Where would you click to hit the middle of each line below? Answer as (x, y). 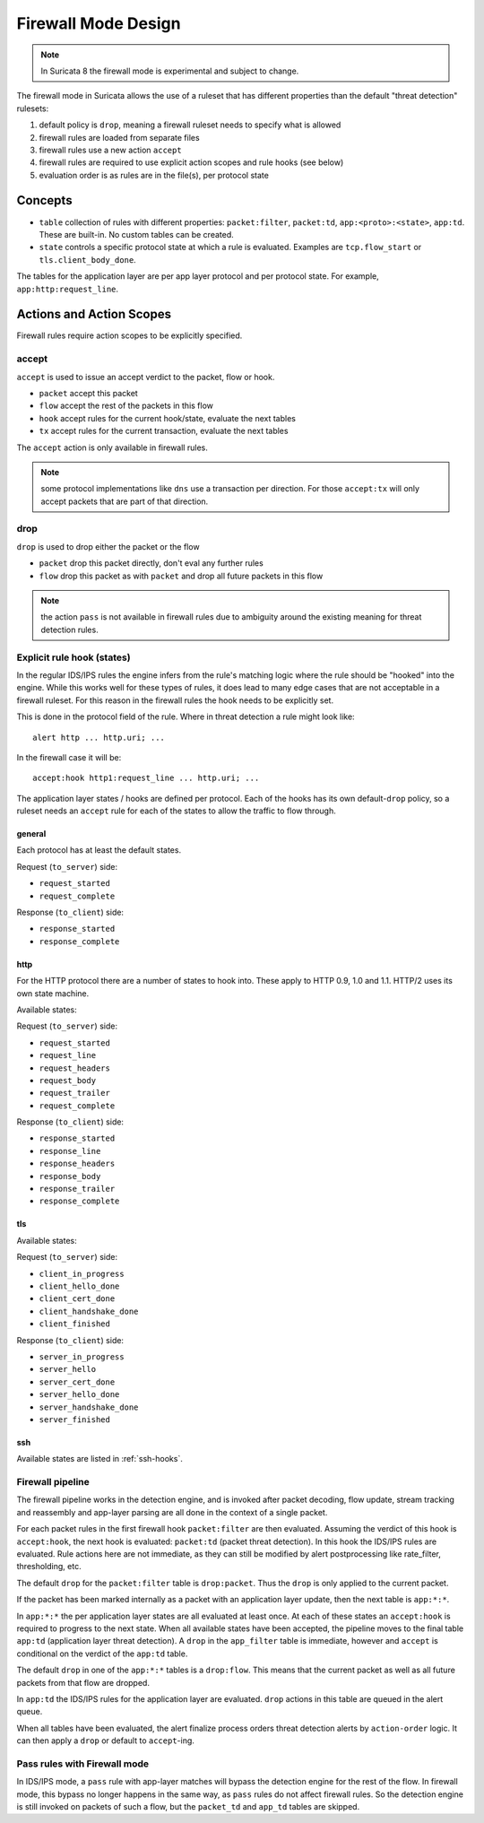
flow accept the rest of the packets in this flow (126, 406)
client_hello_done (79, 1286)
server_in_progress (82, 1357)
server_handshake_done (89, 1407)
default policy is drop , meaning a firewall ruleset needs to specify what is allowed (190, 125)
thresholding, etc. (49, 1567)
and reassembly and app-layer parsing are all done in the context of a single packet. (172, 1512)
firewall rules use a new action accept (111, 150)
